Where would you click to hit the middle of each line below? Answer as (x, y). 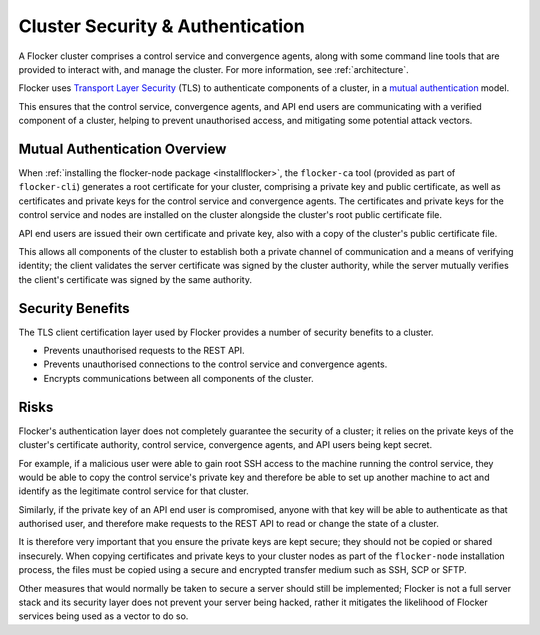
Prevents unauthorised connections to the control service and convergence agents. (215, 364)
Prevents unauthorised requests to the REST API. (144, 351)
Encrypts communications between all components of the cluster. (178, 378)
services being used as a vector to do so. (103, 616)
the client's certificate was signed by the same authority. (135, 279)
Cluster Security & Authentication (161, 26)
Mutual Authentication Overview (122, 148)
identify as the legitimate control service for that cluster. (133, 491)
